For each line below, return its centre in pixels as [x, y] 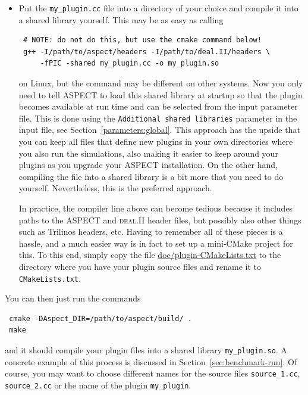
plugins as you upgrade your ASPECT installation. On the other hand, [148, 165]
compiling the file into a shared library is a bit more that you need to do [151, 176]
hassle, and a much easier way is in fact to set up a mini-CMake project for [156, 243]
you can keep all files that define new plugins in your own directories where [156, 141]
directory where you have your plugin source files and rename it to [140, 266]
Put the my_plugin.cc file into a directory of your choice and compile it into [158, 8]
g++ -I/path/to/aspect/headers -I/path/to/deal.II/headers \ [147, 52]
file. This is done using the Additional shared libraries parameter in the [158, 118]
